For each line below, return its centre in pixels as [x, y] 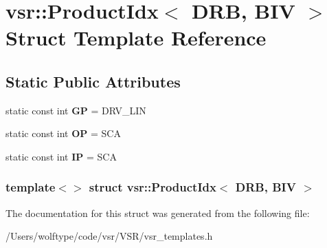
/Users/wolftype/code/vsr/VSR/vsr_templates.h [109, 236]
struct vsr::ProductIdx [153, 187]
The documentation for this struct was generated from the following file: [158, 213]
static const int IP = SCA [61, 156]
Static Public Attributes [93, 81]
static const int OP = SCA [63, 133]
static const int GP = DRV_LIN [76, 110]
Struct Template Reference [136, 38]
